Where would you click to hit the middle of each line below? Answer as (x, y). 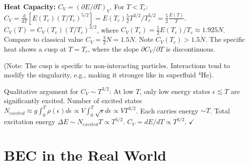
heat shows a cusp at (35, 48)
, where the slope (114, 48)
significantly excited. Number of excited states (73, 101)
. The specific (225, 39)
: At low (122, 91)
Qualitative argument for (41, 91)
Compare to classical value (44, 39)
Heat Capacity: (30, 6)
